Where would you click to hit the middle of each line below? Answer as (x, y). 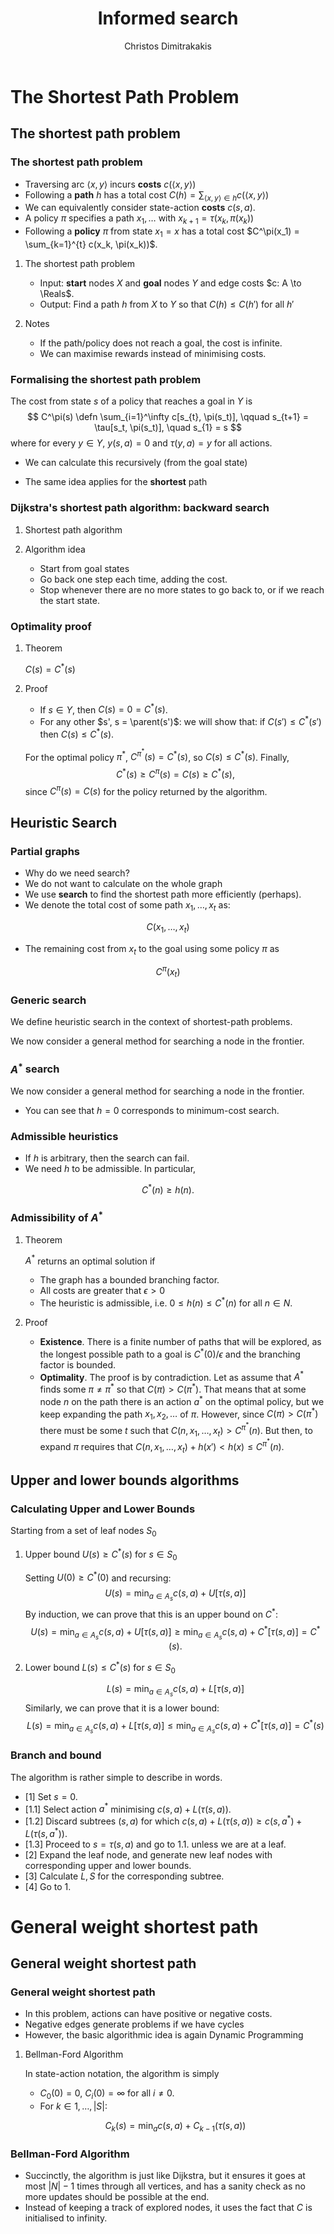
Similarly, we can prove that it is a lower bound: (122, 1708)
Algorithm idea (55, 549)
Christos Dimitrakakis (168, 46)
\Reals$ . (57, 294)
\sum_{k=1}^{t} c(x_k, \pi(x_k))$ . (91, 244)
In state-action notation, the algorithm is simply (122, 2074)
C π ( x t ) (168, 972)
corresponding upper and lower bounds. (108, 1865)
